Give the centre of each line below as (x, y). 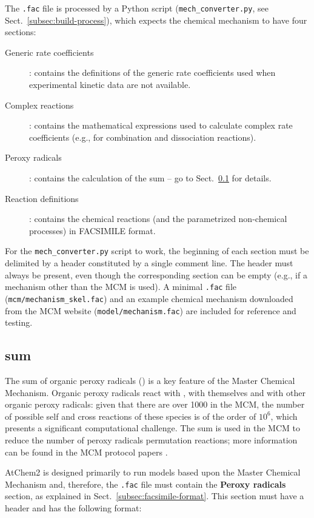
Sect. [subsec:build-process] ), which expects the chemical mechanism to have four (156, 20)
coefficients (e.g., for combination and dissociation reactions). (143, 137)
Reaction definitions (42, 198)
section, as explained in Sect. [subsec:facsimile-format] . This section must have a (155, 496)
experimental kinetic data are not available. (110, 85)
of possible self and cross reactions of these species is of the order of (131, 416)
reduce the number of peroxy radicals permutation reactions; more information (151, 439)
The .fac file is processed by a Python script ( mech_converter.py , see (137, 8)
